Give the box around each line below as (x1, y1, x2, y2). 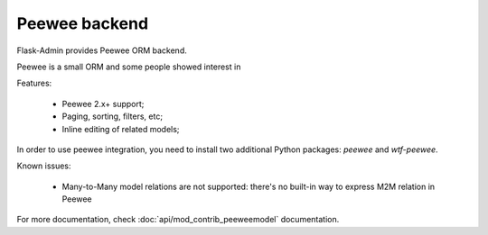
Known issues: (16, 160, 71, 171)
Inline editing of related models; (61, 123, 180, 134)
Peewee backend (16, 14, 149, 33)
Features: (16, 77, 52, 89)
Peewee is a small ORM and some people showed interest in (16, 61, 241, 72)
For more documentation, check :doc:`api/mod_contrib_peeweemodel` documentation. (16, 214, 340, 225)
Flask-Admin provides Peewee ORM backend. (16, 45, 187, 56)
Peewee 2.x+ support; (61, 98, 145, 109)
